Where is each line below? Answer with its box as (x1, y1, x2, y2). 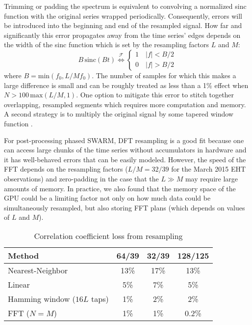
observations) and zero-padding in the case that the (4, 173, 159, 183)
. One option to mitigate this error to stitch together (76, 89, 234, 100)
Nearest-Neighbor (8, 264, 68, 276)
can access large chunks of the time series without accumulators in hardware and (4, 145, 247, 155)
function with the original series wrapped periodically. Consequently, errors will (4, 10, 242, 21)
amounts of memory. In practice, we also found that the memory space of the (4, 183, 236, 193)
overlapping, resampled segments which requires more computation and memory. (4, 99, 246, 109)
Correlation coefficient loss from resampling (34, 230, 183, 241)
